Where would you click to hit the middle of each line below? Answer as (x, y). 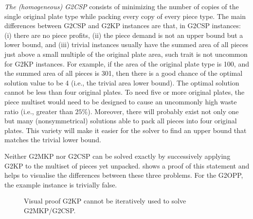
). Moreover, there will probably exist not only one (163, 111)
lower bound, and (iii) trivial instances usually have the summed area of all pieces (126, 44)
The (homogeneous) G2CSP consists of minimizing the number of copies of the (122, 6)
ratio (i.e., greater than (39, 111)
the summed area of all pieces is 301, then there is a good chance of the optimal (124, 73)
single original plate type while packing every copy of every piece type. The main (125, 16)
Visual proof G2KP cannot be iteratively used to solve (105, 201)
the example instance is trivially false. (61, 184)
